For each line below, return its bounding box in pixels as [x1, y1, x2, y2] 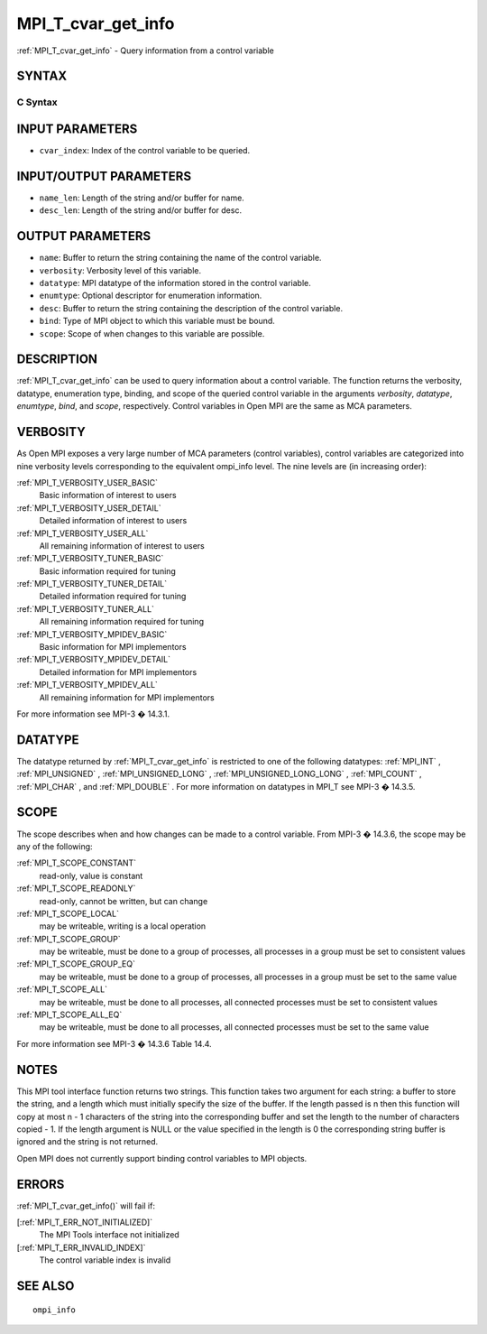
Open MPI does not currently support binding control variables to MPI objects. [16, 1153, 308, 1163]
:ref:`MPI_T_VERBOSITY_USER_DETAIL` [16, 502, 161, 514]
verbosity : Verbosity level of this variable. [39, 264, 202, 275]
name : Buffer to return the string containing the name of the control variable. [39, 253, 322, 264]
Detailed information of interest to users [39, 515, 188, 526]
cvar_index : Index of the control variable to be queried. [39, 145, 251, 156]
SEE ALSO [16, 1278, 75, 1293]
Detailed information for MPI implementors [39, 666, 198, 677]
